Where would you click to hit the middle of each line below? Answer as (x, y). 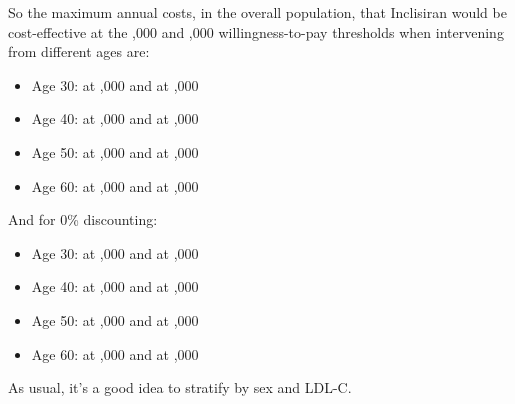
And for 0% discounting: (83, 219)
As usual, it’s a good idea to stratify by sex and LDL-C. (180, 387)
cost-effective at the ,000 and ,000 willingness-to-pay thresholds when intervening (256, 31)
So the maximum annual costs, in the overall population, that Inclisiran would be (257, 12)
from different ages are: (79, 51)
